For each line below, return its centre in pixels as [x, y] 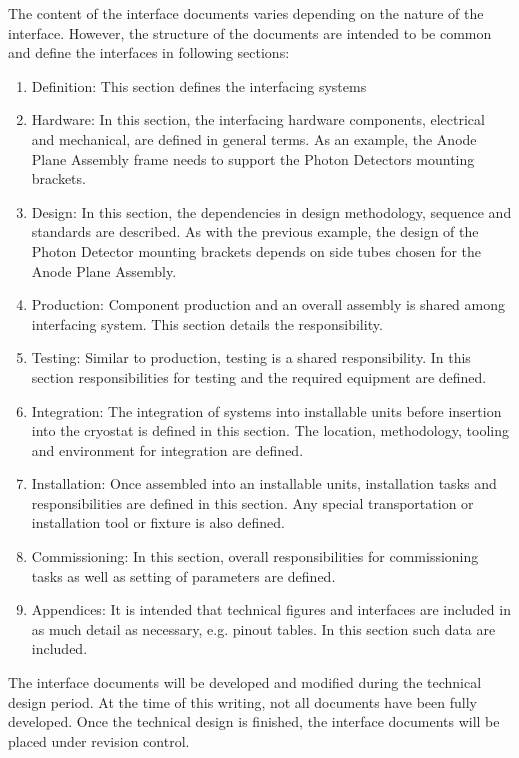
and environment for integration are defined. [167, 449]
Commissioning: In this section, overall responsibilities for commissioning [255, 556]
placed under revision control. [99, 740]
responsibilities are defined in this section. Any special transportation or [252, 502]
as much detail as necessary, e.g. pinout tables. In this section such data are [263, 628]
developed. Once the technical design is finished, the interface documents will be [254, 721]
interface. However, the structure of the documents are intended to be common [250, 32]
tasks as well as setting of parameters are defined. [183, 575]
